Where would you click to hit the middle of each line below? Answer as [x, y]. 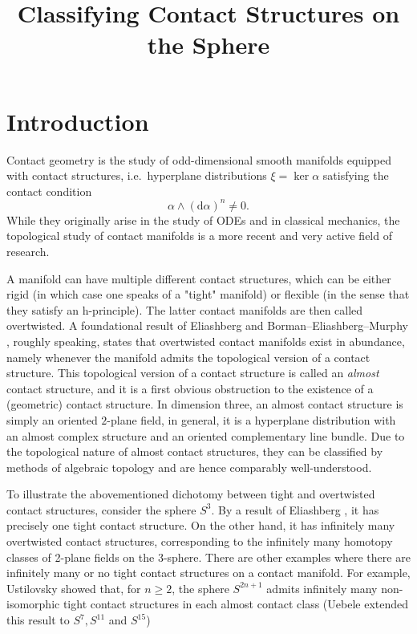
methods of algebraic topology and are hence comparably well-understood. [189, 467]
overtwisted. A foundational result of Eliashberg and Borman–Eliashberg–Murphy [207, 325]
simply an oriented [52, 419]
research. [28, 251]
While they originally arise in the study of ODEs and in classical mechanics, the [203, 219]
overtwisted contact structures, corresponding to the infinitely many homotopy [200, 541]
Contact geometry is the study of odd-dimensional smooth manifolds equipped [199, 159]
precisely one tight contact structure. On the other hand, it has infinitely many [201, 525]
